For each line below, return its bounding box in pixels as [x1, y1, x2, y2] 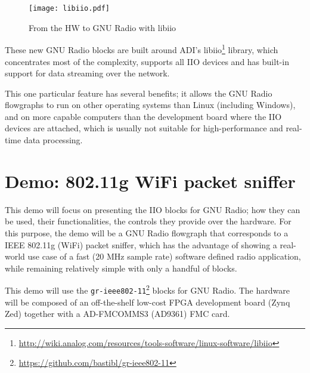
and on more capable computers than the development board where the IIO [5, 110, 282, 122]
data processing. [23, 134, 83, 146]
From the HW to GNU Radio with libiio [29, 21, 176, 33]
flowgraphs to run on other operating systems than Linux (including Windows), [5, 98, 296, 111]
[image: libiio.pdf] [29, 4, 110, 13]
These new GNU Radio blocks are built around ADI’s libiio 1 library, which [5, 42, 278, 56]
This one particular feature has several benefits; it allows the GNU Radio [5, 87, 272, 99]
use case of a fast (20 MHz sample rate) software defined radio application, [27, 250, 301, 263]
